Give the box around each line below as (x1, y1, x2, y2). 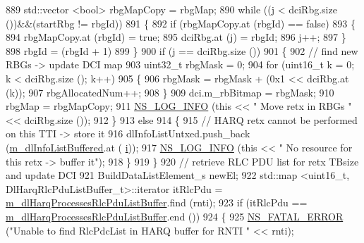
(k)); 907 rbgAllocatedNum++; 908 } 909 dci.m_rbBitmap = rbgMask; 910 (6, 85, 334, 99)
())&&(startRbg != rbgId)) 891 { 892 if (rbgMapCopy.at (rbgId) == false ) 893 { (6, 15, 356, 30)
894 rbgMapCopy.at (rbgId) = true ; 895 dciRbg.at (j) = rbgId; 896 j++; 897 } (6, 30, 346, 44)
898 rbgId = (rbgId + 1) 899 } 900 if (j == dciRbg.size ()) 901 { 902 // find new (6, 43, 358, 58)
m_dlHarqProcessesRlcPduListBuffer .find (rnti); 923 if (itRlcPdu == (6, 195, 308, 210)
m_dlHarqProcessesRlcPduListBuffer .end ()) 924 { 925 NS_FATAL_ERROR (6, 208, 344, 223)
